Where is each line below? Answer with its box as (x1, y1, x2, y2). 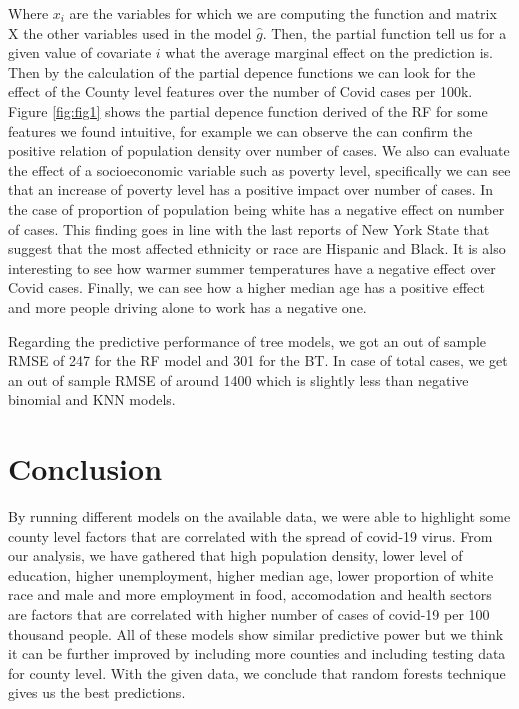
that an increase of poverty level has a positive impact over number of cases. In (8, 179, 494, 200)
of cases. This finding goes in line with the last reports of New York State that (8, 218, 490, 239)
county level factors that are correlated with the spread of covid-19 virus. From (8, 525, 493, 546)
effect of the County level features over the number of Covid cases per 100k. (8, 81, 473, 102)
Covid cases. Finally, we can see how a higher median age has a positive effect (8, 277, 485, 298)
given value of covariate (8, 42, 152, 63)
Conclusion (8, 448, 163, 489)
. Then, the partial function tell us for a (262, 22, 507, 43)
